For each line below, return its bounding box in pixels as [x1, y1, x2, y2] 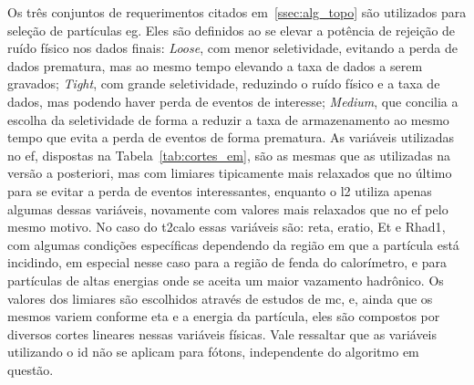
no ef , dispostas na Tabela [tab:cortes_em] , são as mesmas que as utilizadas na [7, 145, 451, 164]
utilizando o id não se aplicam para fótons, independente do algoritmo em [7, 342, 419, 361]
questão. [7, 359, 54, 379]
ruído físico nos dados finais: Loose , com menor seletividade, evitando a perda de [7, 38, 459, 57]
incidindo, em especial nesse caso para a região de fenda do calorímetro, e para [7, 253, 447, 272]
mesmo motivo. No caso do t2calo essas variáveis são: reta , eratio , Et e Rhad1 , [7, 217, 446, 236]
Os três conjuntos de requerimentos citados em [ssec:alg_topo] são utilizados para [7, 3, 467, 21]
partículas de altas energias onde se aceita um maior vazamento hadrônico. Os [7, 270, 444, 289]
